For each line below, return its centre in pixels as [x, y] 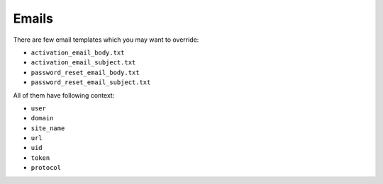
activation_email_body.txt [78, 52]
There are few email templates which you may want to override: [106, 40]
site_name [48, 128]
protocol [46, 168]
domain [42, 118]
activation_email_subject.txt [83, 63]
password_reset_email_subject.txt [91, 82]
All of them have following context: [64, 95]
